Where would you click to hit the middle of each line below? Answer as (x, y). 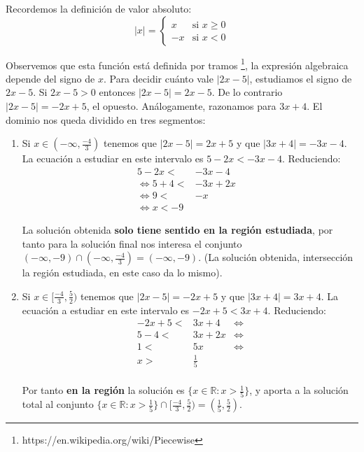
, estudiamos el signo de (301, 78)
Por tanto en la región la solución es (103, 390)
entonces (117, 92)
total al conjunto (58, 404)
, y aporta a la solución (299, 390)
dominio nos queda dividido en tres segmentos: (106, 119)
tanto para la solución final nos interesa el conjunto (132, 243)
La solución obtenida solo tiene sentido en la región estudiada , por (177, 229)
